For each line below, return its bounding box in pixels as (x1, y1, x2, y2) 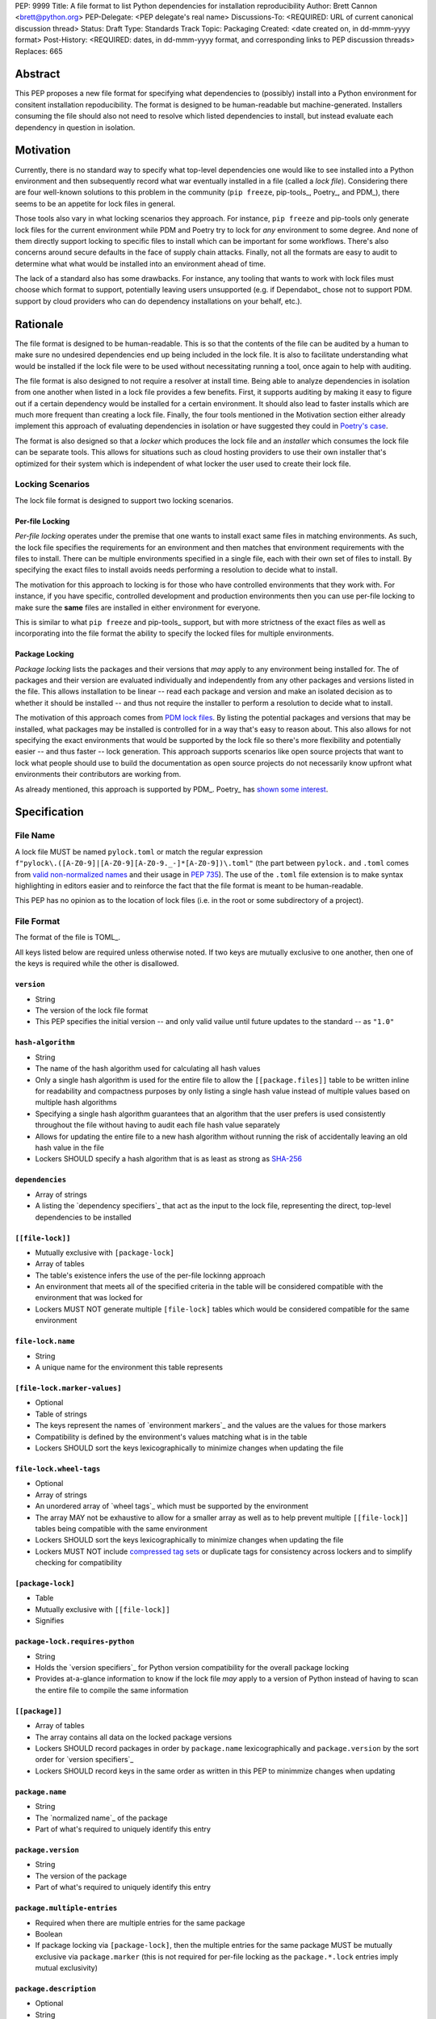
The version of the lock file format (35, 1005, 149, 1015)
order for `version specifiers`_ (35, 1755, 134, 1765)
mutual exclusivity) (35, 1963, 99, 1973)
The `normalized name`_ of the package (35, 1813, 168, 1823)
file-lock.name (15, 1337, 76, 1346)
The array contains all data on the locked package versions (35, 1732, 233, 1742)
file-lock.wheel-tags (15, 1464, 101, 1473)
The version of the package (35, 1870, 128, 1881)
